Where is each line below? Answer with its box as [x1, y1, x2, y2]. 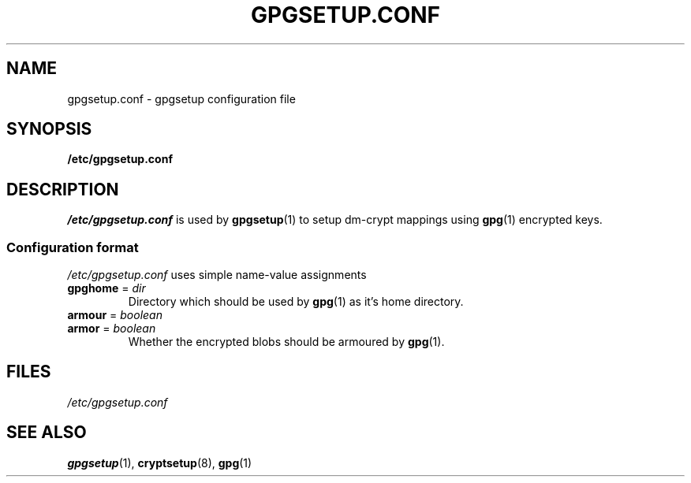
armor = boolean [67, 321, 156, 336]
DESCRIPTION [6, 179, 119, 199]
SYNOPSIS [6, 119, 92, 139]
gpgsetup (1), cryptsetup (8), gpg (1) [67, 455, 252, 470]
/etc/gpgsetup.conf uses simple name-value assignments [67, 268, 367, 282]
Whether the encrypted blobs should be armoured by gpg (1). [128, 335, 445, 349]
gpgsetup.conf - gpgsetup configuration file [67, 91, 296, 106]
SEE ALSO [6, 422, 87, 443]
